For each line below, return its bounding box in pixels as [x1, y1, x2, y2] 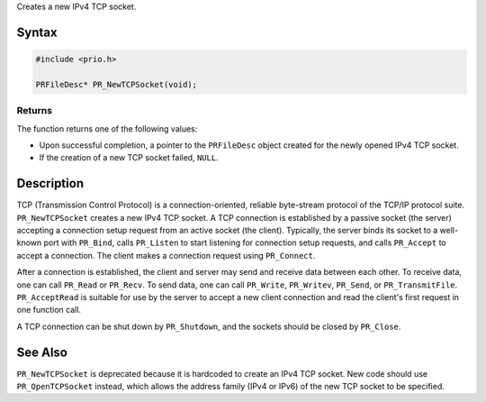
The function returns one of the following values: [16, 123, 198, 134]
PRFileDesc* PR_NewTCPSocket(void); [35, 79, 198, 89]
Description [16, 176, 85, 191]
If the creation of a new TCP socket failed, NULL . [39, 152, 220, 163]
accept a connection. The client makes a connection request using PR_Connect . [16, 250, 316, 260]
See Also [16, 344, 67, 360]
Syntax [16, 24, 58, 40]
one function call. [16, 305, 81, 315]
